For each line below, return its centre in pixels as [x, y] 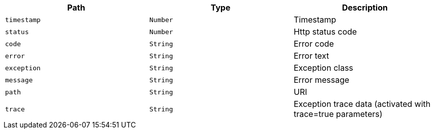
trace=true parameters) [338, 114]
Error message [321, 80]
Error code [314, 44]
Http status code [325, 32]
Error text [311, 56]
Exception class [323, 68]
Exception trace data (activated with [362, 104]
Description [365, 8]
